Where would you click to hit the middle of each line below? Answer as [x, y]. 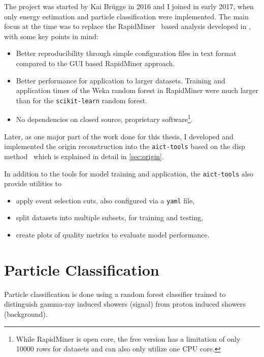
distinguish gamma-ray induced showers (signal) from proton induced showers [125, 304]
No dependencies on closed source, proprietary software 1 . [104, 118]
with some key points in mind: [51, 36]
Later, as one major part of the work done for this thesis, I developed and [119, 136]
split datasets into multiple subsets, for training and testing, [109, 217]
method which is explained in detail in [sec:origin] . [84, 156]
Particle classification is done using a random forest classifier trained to [115, 294]
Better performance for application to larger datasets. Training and [121, 80]
